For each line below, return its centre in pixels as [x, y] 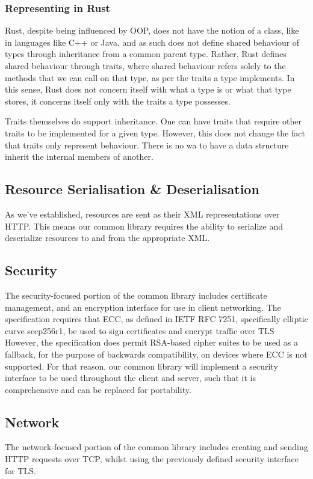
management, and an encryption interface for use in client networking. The [143, 307]
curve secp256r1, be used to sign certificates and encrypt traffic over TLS [140, 330]
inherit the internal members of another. [79, 157]
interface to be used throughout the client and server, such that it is [130, 378]
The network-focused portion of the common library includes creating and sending [156, 447]
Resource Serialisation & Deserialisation [132, 189]
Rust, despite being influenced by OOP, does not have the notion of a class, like [152, 30]
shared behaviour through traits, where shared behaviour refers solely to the [145, 66]
